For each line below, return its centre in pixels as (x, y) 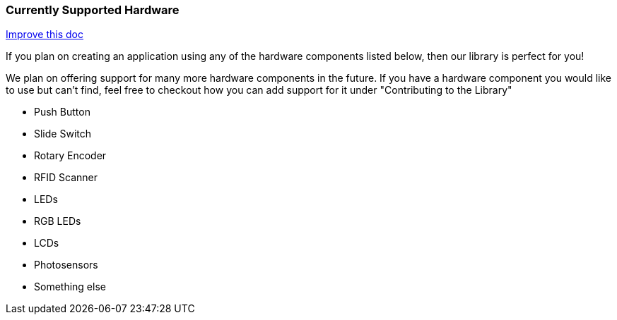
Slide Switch (63, 134)
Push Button (62, 112)
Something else (70, 287)
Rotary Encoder (70, 156)
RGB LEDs (58, 221)
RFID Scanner (66, 178)
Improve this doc (45, 35)
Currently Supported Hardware (93, 10)
